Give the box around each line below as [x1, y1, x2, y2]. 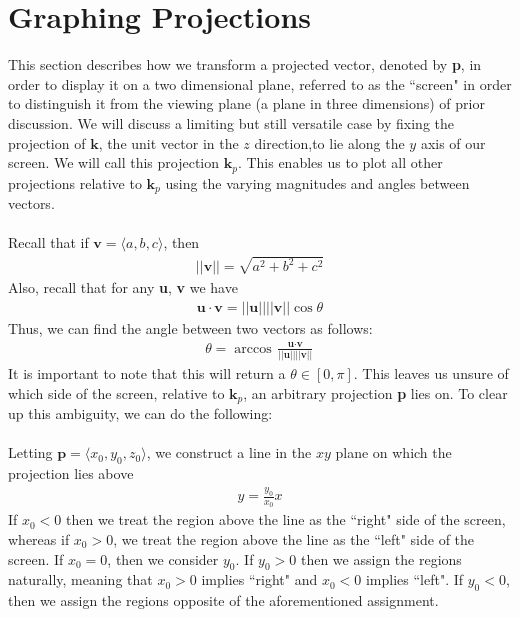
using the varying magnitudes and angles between [165, 172, 470, 193]
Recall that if [8, 232, 89, 253]
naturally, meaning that [8, 569, 153, 590]
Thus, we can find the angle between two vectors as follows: [8, 317, 373, 338]
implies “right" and [201, 569, 318, 590]
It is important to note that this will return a [8, 363, 286, 384]
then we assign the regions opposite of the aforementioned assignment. [8, 590, 439, 611]
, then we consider [107, 548, 219, 569]
